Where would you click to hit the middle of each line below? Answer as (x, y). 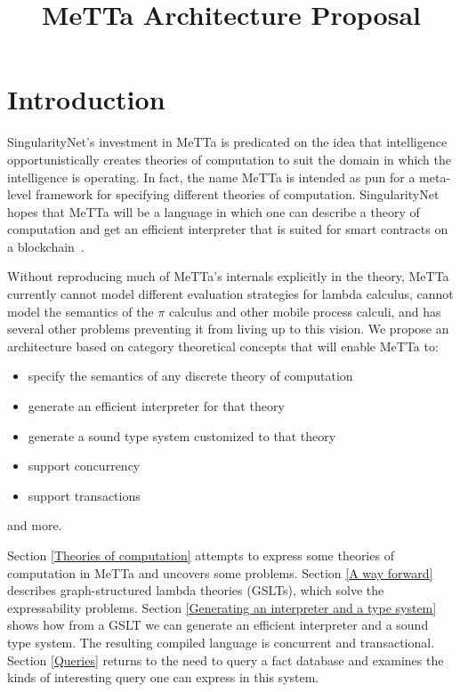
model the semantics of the (81, 311)
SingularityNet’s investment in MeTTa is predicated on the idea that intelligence (227, 142)
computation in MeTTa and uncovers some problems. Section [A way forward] (220, 572)
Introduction (86, 99)
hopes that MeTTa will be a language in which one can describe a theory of (214, 211)
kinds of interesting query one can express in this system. (163, 677)
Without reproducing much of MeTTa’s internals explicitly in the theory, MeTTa (228, 276)
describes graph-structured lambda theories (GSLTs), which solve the (196, 590)
